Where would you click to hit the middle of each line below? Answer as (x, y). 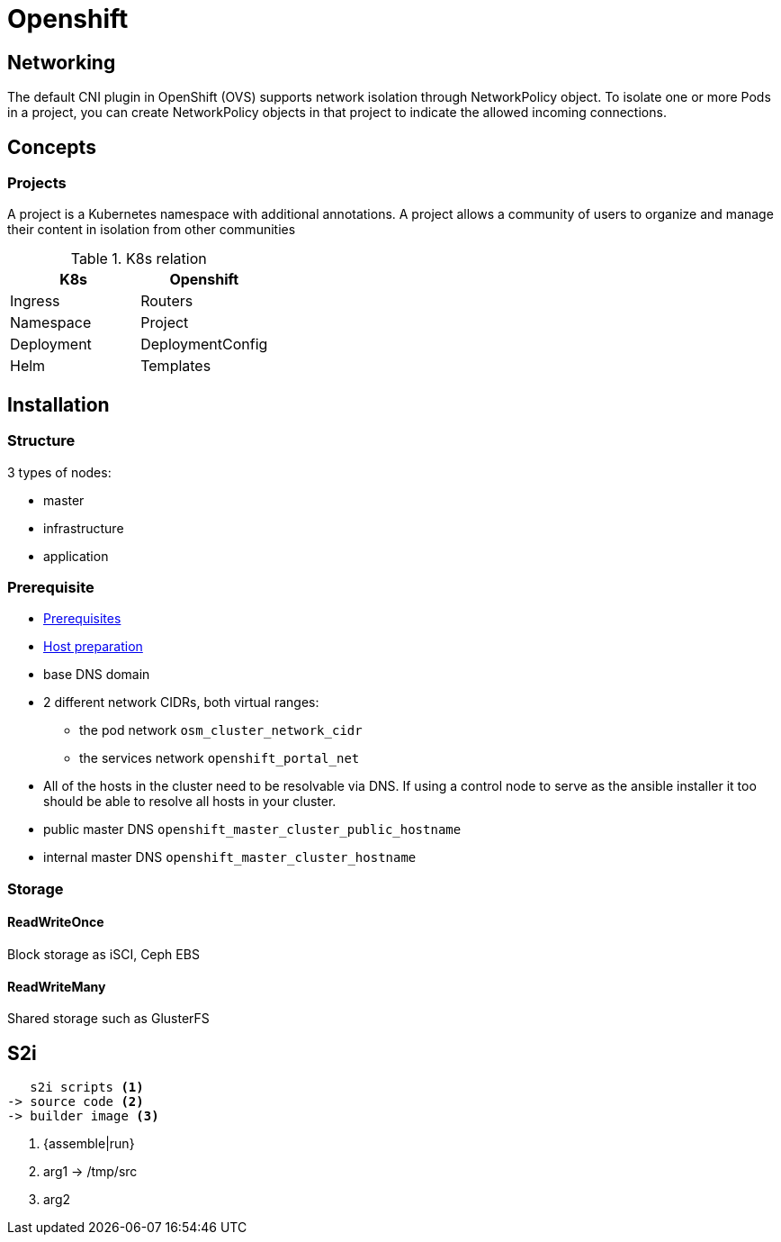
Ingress (35, 301)
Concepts (52, 147)
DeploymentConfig (204, 344)
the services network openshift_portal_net (220, 758)
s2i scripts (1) (87, 1088)
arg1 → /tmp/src (90, 1172)
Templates (176, 366)
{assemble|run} (89, 1144)
